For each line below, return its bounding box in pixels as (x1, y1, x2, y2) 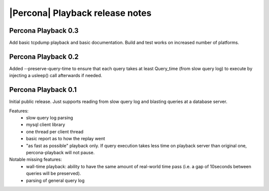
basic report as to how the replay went (26, 136, 106, 142)
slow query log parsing (26, 115, 73, 121)
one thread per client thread (26, 128, 84, 134)
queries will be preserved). (26, 171, 81, 177)
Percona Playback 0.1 (9, 86, 77, 94)
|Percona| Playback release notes (9, 7, 152, 18)
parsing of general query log (26, 177, 85, 184)
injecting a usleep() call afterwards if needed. (9, 73, 102, 79)
